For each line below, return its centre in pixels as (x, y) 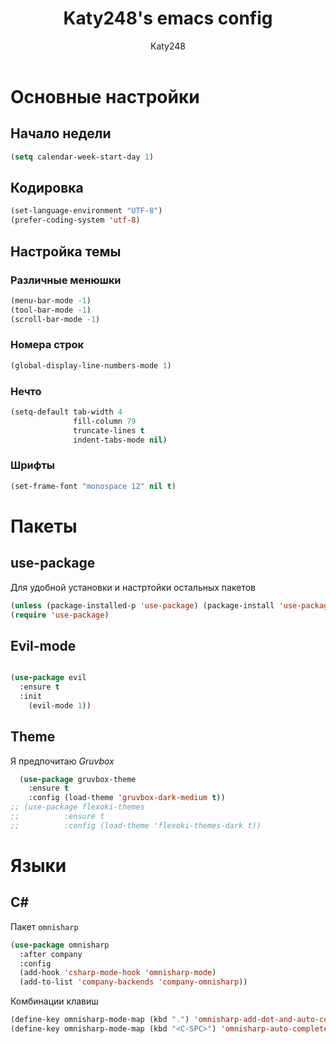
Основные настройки (105, 96)
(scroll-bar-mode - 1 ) (55, 319)
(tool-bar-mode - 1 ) (51, 310)
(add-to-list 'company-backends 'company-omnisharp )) (133, 982)
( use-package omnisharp (60, 945)
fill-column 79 (105, 421)
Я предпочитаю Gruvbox (62, 761)
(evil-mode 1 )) (60, 705)
